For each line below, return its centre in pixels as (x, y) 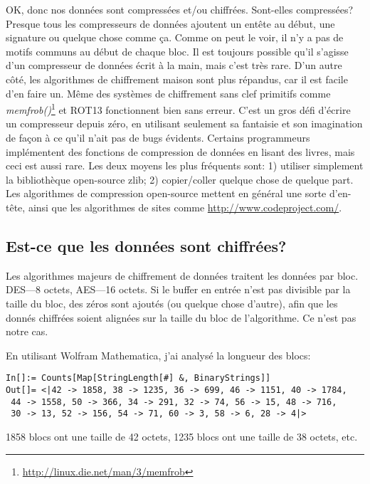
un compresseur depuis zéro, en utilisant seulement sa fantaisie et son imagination (184, 123)
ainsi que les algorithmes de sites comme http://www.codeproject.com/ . (185, 207)
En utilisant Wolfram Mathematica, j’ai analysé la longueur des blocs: (158, 355)
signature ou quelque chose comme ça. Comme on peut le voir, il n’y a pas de (175, 37)
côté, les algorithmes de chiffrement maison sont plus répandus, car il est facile (177, 79)
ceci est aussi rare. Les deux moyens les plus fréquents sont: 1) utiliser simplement (185, 165)
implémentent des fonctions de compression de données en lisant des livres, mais (180, 151)
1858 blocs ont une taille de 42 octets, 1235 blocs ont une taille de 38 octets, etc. (182, 436)
